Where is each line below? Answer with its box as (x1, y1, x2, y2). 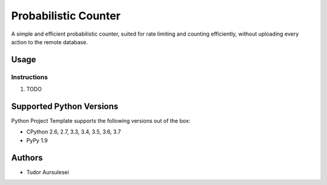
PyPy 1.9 (26, 137, 48, 144)
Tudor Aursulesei (26, 168, 69, 175)
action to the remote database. (11, 38, 88, 45)
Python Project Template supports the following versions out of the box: (11, 117, 191, 124)
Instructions (11, 73, 48, 81)
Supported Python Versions (11, 101, 119, 111)
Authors (11, 152, 43, 163)
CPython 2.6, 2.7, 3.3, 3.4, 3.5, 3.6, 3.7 (26, 128, 121, 135)
